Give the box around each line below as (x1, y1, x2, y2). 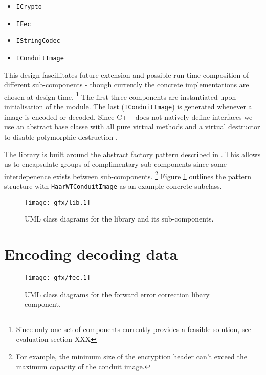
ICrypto (16, 3, 42, 10)
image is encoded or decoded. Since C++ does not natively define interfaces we (4, 111, 253, 122)
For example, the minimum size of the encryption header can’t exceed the (16, 351, 247, 361)
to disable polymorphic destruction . (4, 131, 118, 142)
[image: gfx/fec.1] (25, 274, 91, 281)
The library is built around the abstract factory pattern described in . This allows (4, 148, 261, 159)
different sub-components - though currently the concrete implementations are (4, 79, 249, 90)
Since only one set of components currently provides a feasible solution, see (16, 323, 251, 334)
